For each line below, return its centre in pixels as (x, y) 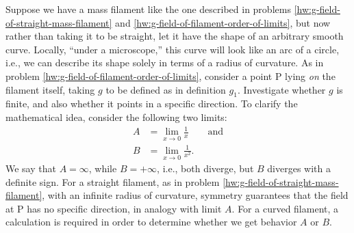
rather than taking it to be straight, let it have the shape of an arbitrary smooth (175, 36)
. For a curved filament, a (285, 208)
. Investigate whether (281, 89)
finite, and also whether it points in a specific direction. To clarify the (152, 104)
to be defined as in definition (166, 89)
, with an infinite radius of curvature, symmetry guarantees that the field (195, 195)
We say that (31, 168)
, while (103, 168)
